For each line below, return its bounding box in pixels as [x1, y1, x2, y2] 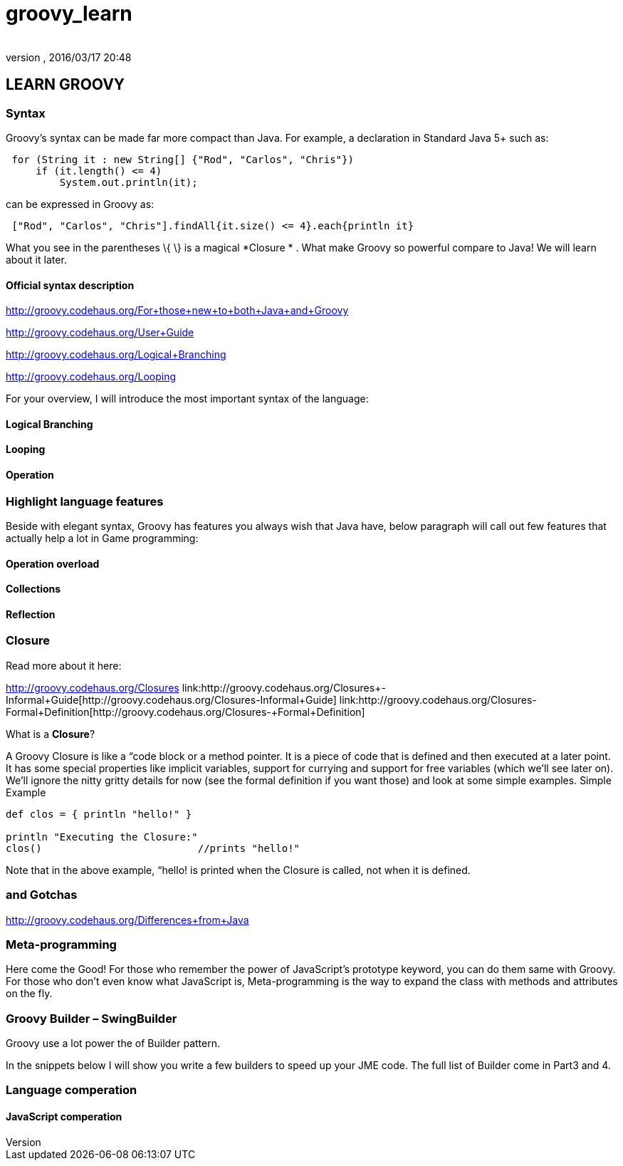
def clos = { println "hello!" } [6, 808, 192, 820]
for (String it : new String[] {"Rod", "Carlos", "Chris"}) [11, 153, 354, 165]
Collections [6, 583, 61, 595]
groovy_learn [6, 1, 132, 26]
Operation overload [6, 557, 100, 570]
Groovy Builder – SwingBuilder [6, 1011, 177, 1026]
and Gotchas [6, 887, 78, 902]
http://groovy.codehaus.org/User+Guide [6, 326, 194, 339]
